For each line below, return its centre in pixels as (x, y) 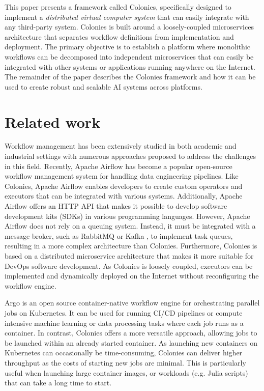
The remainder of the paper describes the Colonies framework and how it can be (130, 77)
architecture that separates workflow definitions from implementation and (119, 36)
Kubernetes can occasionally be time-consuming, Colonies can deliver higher (124, 353)
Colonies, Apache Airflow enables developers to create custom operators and (124, 186)
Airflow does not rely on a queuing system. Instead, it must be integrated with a (130, 226)
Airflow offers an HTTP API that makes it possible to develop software (116, 206)
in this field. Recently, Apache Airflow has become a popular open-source (119, 166)
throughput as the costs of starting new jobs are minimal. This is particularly (125, 362)
